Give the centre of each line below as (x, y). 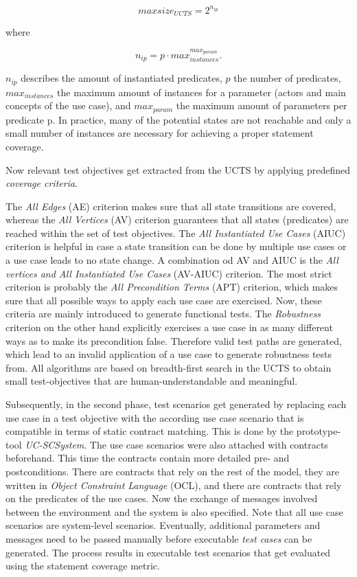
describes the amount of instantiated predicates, (122, 78)
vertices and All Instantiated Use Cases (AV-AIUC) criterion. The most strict (169, 273)
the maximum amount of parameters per (262, 105)
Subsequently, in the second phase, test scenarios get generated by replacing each (176, 404)
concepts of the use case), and (68, 105)
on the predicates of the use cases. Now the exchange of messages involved (162, 498)
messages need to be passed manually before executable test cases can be (159, 538)
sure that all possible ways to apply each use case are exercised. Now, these (164, 300)
